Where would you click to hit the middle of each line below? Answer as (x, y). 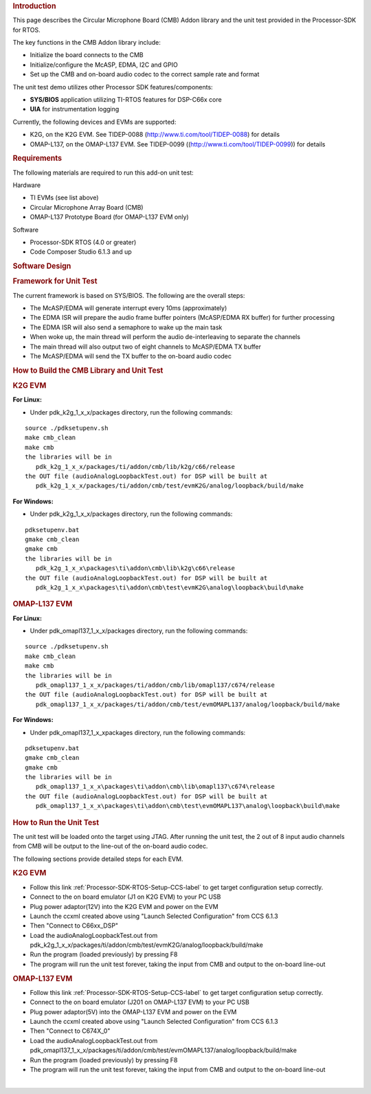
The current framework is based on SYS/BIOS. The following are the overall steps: (129, 295)
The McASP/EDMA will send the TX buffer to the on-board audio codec (131, 356)
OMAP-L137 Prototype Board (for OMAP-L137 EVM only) (109, 217)
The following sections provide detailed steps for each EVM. (98, 859)
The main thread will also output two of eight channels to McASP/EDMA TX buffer (145, 347)
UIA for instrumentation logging (75, 109)
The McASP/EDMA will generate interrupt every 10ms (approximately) (128, 308)
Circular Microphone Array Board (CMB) (87, 207)
